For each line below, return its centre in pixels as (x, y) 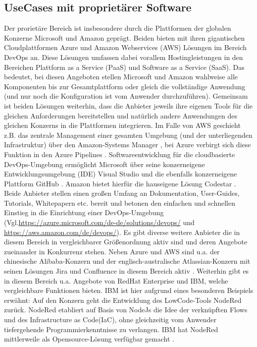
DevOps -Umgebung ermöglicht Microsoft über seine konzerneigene (104, 164)
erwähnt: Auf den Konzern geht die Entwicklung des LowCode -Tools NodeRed (123, 300)
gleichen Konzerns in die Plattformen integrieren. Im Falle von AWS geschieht (122, 125)
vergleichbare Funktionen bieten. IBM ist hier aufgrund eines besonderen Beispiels (129, 290)
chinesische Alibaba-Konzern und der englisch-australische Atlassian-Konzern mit (127, 261)
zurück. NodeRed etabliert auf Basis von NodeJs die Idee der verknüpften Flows (126, 310)
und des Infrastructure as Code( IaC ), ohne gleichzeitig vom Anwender (110, 319)
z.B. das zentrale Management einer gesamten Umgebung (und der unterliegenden (128, 135)
